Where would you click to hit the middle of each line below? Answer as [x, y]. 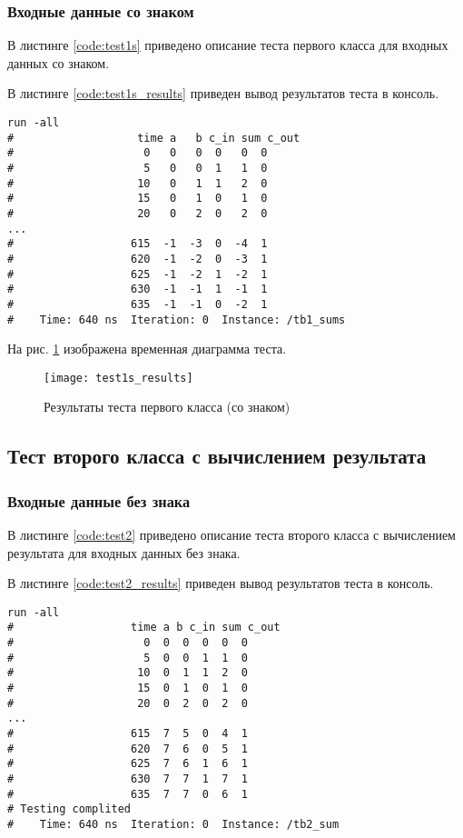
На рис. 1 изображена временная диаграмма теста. [147, 349]
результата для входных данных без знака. [124, 552]
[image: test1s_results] [118, 378]
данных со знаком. [59, 62]
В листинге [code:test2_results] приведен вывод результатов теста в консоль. [221, 583]
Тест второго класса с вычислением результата [217, 456]
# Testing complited [69, 809]
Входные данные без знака [99, 500]
